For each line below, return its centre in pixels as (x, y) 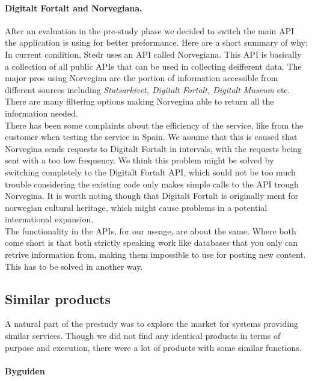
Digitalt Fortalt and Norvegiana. (74, 8)
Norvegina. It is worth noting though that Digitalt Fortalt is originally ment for (152, 196)
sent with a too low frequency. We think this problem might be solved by (139, 160)
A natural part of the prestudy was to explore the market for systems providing (151, 324)
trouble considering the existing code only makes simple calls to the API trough (152, 184)
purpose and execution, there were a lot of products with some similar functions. (153, 347)
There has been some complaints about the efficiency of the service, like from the (154, 125)
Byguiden (25, 370)
